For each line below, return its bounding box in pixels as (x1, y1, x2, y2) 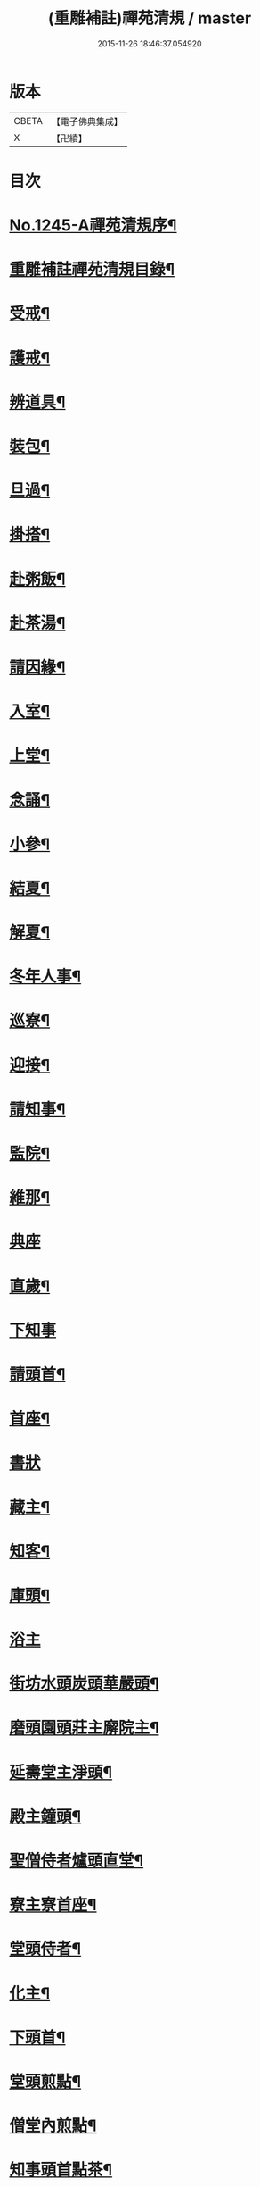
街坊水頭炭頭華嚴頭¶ (9, 1674, 159, 1694)
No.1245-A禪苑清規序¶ (9, 215, 177, 236)
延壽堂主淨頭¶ (9, 1762, 113, 1782)
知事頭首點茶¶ (9, 2160, 113, 2180)
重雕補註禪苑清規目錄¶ (9, 260, 175, 280)
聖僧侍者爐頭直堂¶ (9, 1850, 144, 1871)
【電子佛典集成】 (51, 115, 123, 128)
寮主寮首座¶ (9, 1895, 97, 1916)
